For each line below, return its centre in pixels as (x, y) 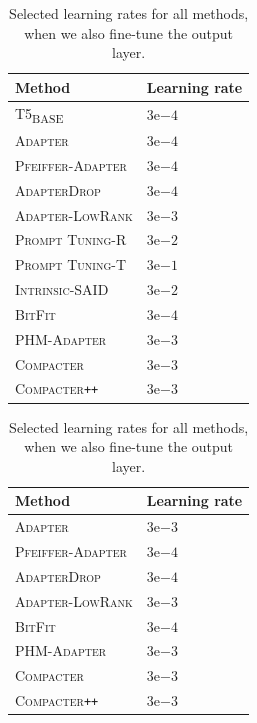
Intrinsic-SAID (62, 289)
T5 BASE (39, 114)
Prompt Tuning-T (71, 264)
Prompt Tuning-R (71, 239)
